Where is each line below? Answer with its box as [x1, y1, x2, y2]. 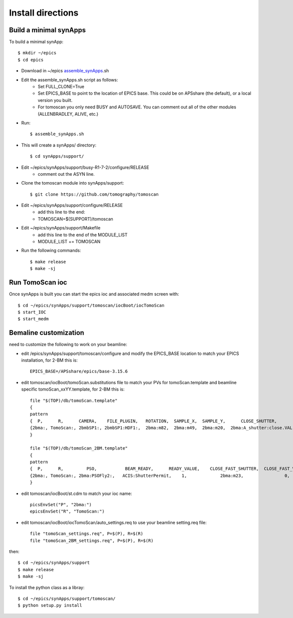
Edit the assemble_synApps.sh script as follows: [21, 77, 118, 82]
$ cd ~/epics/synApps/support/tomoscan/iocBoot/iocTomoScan [18, 303, 165, 308]
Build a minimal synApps [9, 26, 86, 34]
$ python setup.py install [18, 603, 83, 608]
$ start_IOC [18, 309, 46, 315]
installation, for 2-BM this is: [21, 357, 78, 363]
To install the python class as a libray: [9, 584, 85, 590]
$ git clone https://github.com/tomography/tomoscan [30, 191, 159, 197]
